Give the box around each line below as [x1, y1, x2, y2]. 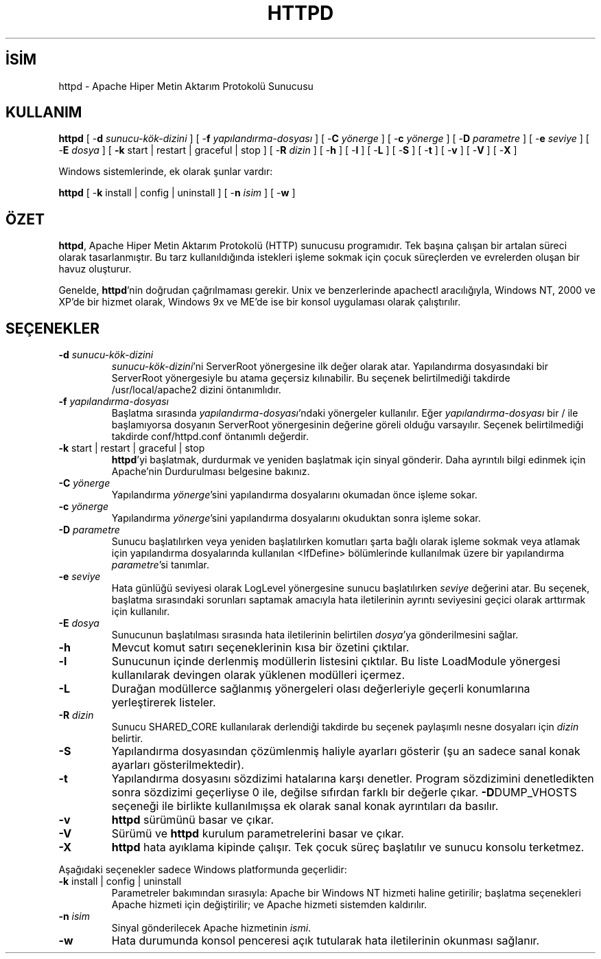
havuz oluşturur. [58, 263, 132, 275]
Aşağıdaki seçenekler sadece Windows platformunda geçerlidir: [58, 864, 347, 876]
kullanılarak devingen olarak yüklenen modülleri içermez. [111, 668, 405, 682]
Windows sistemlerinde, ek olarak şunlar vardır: [58, 165, 273, 178]
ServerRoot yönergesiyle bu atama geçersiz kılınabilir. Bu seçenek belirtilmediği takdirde [111, 372, 510, 384]
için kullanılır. [111, 605, 170, 618]
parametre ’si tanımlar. [111, 559, 210, 571]
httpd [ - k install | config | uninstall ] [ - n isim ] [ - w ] [58, 187, 296, 199]
